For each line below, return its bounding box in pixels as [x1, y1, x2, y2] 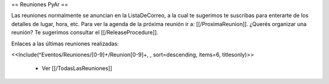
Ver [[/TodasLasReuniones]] [41, 65, 113, 72]
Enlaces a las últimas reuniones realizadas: [11, 40, 119, 47]
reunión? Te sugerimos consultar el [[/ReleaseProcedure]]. [11, 29, 158, 36]
